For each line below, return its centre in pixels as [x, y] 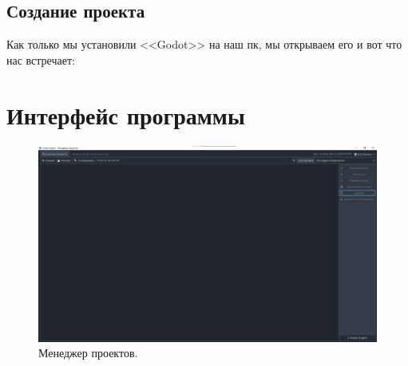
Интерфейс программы [126, 114]
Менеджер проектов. [88, 353]
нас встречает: [41, 59]
